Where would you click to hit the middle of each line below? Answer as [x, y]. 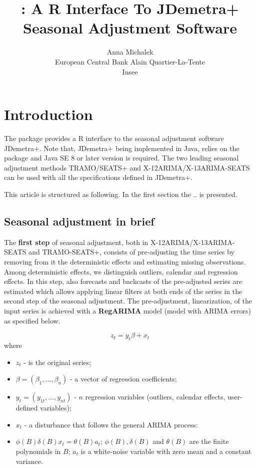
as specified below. [32, 320]
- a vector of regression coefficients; [123, 379]
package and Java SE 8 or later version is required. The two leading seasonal [121, 158]
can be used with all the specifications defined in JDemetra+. [98, 177]
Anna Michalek [130, 52]
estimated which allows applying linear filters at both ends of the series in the [123, 291]
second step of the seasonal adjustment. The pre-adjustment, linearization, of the [128, 301]
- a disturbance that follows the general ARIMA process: [111, 424]
